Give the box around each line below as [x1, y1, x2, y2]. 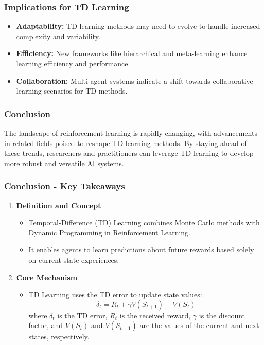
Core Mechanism [16, 271, 78, 282]
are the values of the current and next [139, 320, 259, 331]
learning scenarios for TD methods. [16, 85, 128, 96]
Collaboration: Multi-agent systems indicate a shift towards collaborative [16, 75, 253, 86]
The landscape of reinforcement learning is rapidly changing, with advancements [4, 128, 257, 138]
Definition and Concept [16, 199, 101, 210]
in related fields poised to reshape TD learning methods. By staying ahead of [4, 137, 247, 148]
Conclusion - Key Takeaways [4, 179, 125, 192]
